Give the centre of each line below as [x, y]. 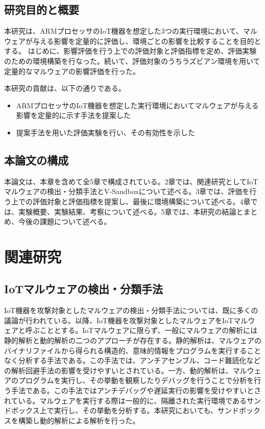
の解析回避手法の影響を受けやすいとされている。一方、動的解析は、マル [126, 370]
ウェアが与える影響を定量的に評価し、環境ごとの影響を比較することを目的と [133, 41]
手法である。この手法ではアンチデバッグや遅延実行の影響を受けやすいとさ [136, 390]
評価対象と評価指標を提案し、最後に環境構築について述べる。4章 [141, 201]
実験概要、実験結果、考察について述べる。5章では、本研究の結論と [131, 211]
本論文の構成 [36, 160]
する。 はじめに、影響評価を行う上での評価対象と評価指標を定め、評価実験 [130, 51]
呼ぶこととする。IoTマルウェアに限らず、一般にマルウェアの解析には [141, 330]
